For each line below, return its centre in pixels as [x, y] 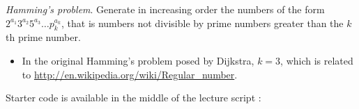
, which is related [317, 60]
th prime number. [43, 37]
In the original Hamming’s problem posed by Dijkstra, [138, 60]
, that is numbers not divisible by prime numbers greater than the [202, 23]
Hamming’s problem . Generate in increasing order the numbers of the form [165, 9]
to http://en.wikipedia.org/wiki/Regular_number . [130, 74]
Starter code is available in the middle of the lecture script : [133, 98]
